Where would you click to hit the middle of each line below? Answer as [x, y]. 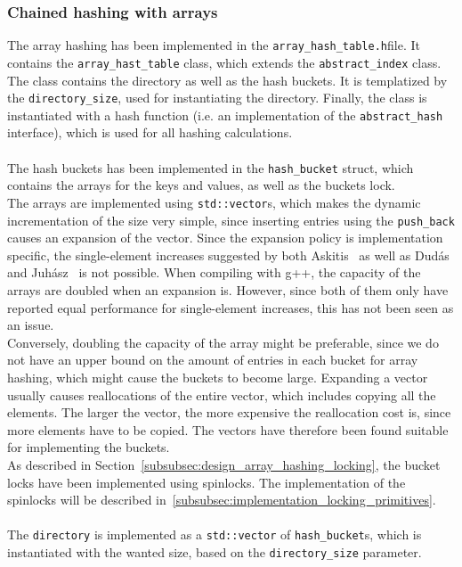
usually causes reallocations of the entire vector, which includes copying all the [222, 394]
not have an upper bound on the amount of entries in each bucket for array [213, 360]
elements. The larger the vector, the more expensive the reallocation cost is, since [229, 412]
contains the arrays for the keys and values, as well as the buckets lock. [201, 185]
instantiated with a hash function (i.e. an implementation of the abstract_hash [225, 115]
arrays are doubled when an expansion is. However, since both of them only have [228, 289]
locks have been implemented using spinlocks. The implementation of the [207, 482]
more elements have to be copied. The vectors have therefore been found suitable [228, 429]
